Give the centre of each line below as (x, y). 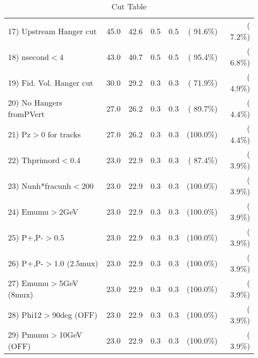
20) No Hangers (35, 102)
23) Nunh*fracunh (40, 185)
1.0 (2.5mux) (76, 263)
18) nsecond (29, 57)
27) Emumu (29, 283)
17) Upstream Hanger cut (52, 31)
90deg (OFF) (75, 314)
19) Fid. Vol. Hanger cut (51, 82)
